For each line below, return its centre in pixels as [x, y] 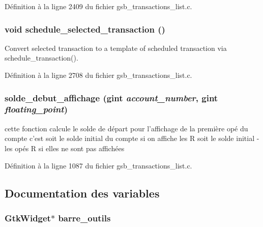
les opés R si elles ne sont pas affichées [65, 148]
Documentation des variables [82, 193]
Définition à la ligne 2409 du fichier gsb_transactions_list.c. [98, 6]
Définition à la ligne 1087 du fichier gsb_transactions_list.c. [98, 165]
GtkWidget [28, 218]
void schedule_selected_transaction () [85, 29]
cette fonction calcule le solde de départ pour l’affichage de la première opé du [126, 128]
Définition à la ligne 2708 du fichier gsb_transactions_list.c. [98, 75]
